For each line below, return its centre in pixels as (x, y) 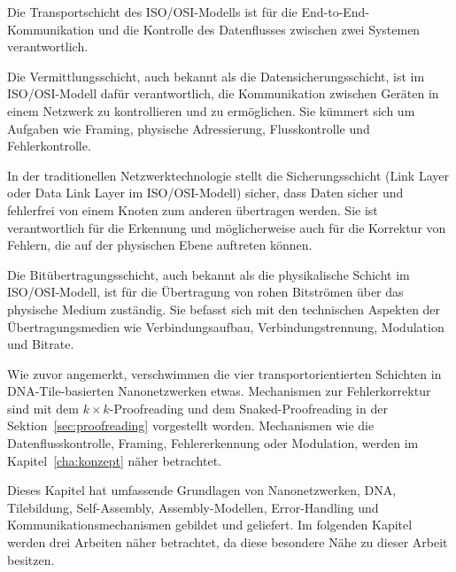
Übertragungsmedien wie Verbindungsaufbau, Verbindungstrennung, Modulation (226, 326)
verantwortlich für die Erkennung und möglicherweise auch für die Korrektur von (227, 227)
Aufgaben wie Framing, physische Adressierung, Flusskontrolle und (189, 128)
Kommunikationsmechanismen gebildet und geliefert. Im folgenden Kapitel (210, 525)
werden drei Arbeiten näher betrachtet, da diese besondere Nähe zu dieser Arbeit (228, 542)
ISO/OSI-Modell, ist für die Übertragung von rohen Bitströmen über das (205, 292)
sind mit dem (43, 408)
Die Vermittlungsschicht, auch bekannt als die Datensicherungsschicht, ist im (216, 76)
